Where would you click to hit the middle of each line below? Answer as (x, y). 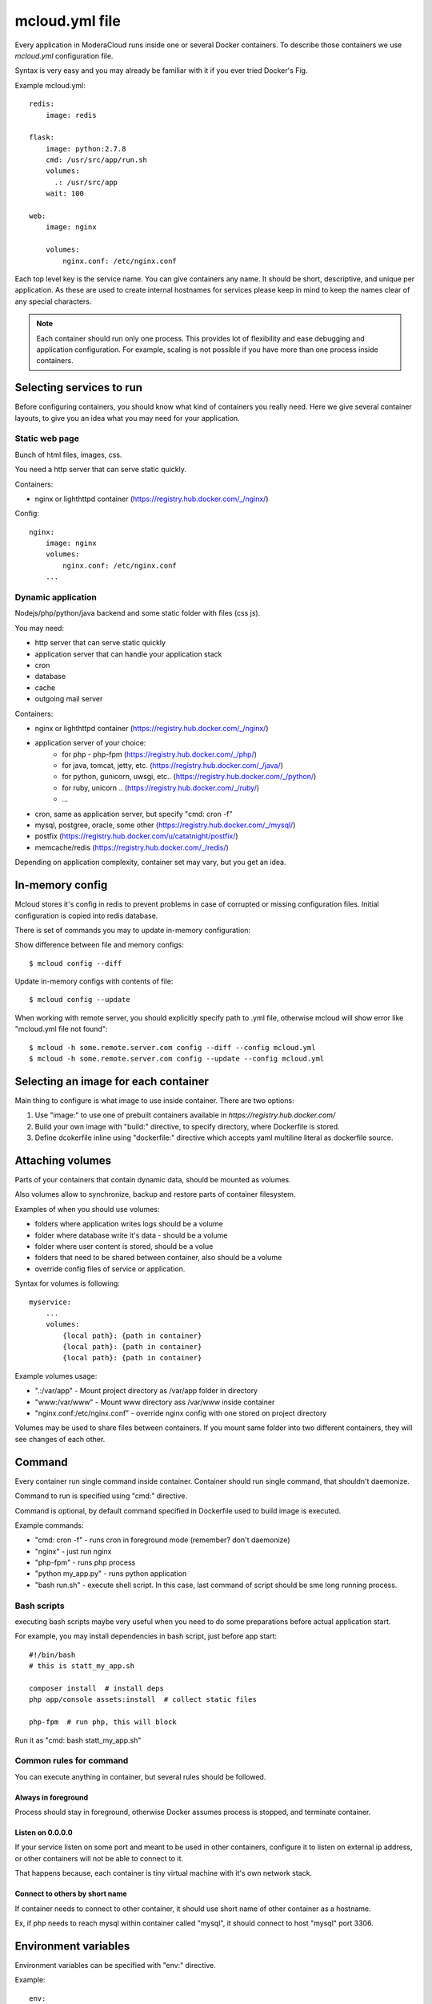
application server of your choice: (90, 743)
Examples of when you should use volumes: (87, 1209)
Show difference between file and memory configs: (99, 945)
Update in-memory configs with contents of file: (94, 981)
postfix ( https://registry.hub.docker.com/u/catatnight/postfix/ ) (137, 836)
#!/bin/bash (52, 1655)
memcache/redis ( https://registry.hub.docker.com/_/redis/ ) (132, 847)
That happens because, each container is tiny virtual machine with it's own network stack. (163, 1873)
